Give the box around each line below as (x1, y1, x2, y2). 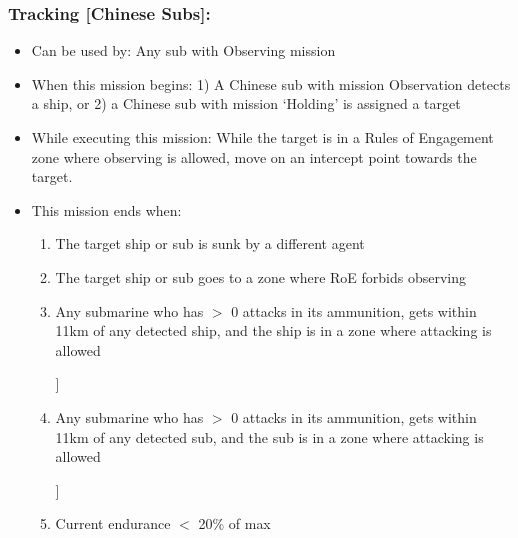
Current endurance (55, 513, 171, 534)
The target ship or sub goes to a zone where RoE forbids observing (55, 266, 467, 287)
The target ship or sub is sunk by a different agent (55, 233, 365, 254)
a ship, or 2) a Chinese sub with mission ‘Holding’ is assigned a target (31, 93, 461, 114)
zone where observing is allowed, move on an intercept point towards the (31, 146, 477, 167)
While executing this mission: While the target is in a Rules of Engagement (31, 127, 494, 147)
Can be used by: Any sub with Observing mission (31, 40, 336, 61)
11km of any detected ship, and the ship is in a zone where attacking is (55, 320, 492, 341)
